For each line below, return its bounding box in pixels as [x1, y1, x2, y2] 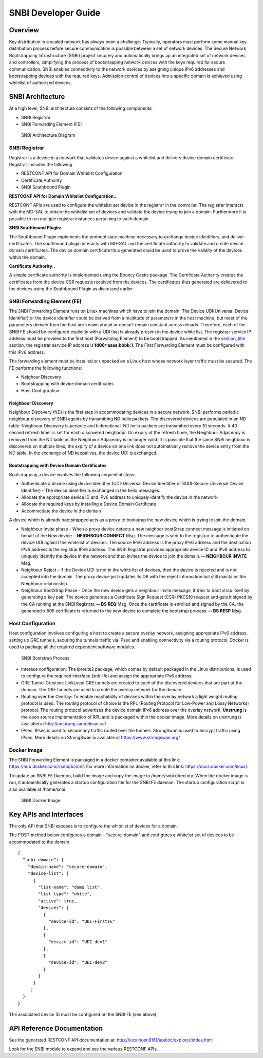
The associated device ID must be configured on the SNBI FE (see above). [9, 1012, 158, 1017]
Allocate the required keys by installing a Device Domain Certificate [21, 501, 156, 507]
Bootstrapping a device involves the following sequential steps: [9, 471, 136, 477]
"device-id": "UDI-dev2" [48, 960, 108, 965]
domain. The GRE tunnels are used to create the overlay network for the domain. [21, 687, 183, 693]
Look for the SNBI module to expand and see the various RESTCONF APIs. [9, 1046, 158, 1052]
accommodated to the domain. [9, 839, 71, 845]
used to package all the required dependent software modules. [9, 644, 136, 650]
